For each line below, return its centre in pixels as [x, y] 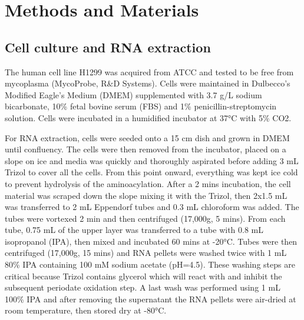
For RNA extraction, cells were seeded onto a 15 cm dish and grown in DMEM [147, 137]
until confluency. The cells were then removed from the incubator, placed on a [146, 149]
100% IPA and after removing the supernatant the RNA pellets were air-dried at [151, 299]
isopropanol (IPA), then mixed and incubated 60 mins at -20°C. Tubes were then [151, 241]
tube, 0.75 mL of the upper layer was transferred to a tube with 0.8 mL [134, 230]
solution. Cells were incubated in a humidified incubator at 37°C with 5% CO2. [148, 117]
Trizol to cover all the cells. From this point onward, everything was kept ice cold [151, 172]
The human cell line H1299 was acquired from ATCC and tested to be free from [149, 71]
